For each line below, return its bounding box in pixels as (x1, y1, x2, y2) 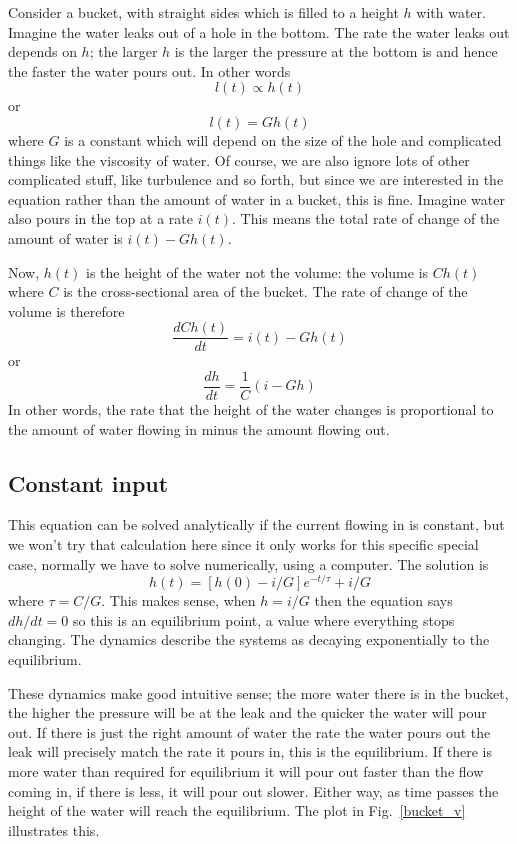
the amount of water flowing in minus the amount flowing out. (8, 418, 390, 439)
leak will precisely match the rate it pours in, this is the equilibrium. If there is (8, 741, 492, 762)
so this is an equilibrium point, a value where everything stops (73, 609, 455, 630)
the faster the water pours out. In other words (8, 60, 291, 81)
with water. (416, 2, 486, 22)
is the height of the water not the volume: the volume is (86, 261, 429, 282)
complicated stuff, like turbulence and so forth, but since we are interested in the (8, 169, 504, 190)
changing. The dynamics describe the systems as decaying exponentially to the (8, 629, 490, 650)
